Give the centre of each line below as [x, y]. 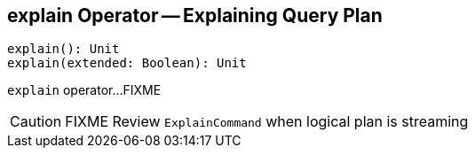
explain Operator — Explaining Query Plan [195, 15]
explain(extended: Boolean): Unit [127, 63]
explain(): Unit [63, 49]
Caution [36, 122]
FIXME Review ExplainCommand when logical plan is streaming [267, 122]
